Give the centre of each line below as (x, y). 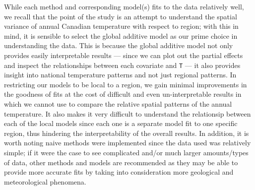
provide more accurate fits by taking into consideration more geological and (119, 172)
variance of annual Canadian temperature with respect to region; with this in (121, 26)
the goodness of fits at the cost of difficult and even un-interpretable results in (123, 94)
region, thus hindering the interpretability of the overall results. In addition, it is (127, 133)
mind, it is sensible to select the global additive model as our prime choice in (121, 35)
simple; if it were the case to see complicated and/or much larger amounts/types (126, 152)
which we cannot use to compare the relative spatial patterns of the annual (118, 104)
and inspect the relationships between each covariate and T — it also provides (122, 65)
